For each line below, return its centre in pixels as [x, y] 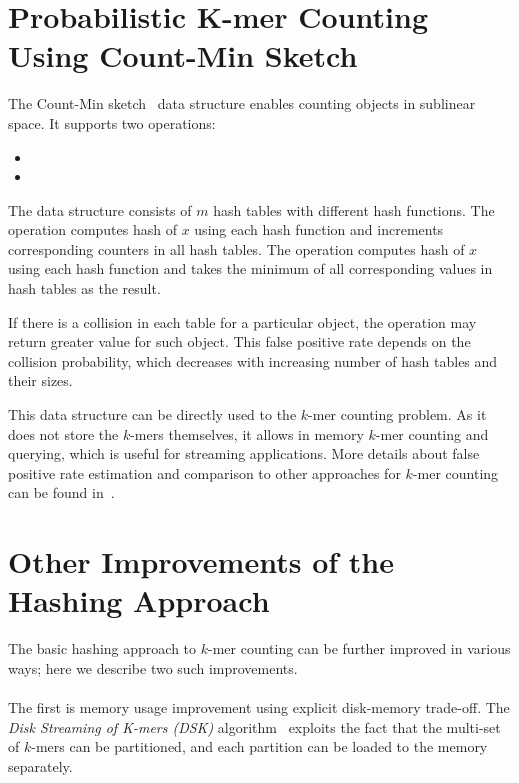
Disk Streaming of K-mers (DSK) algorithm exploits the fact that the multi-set [254, 726]
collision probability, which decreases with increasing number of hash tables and [253, 360]
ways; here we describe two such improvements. [153, 667]
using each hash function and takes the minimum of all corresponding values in [250, 268]
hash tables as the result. [84, 288]
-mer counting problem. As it [397, 414]
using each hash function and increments [319, 229]
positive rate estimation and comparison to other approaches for [204, 472]
